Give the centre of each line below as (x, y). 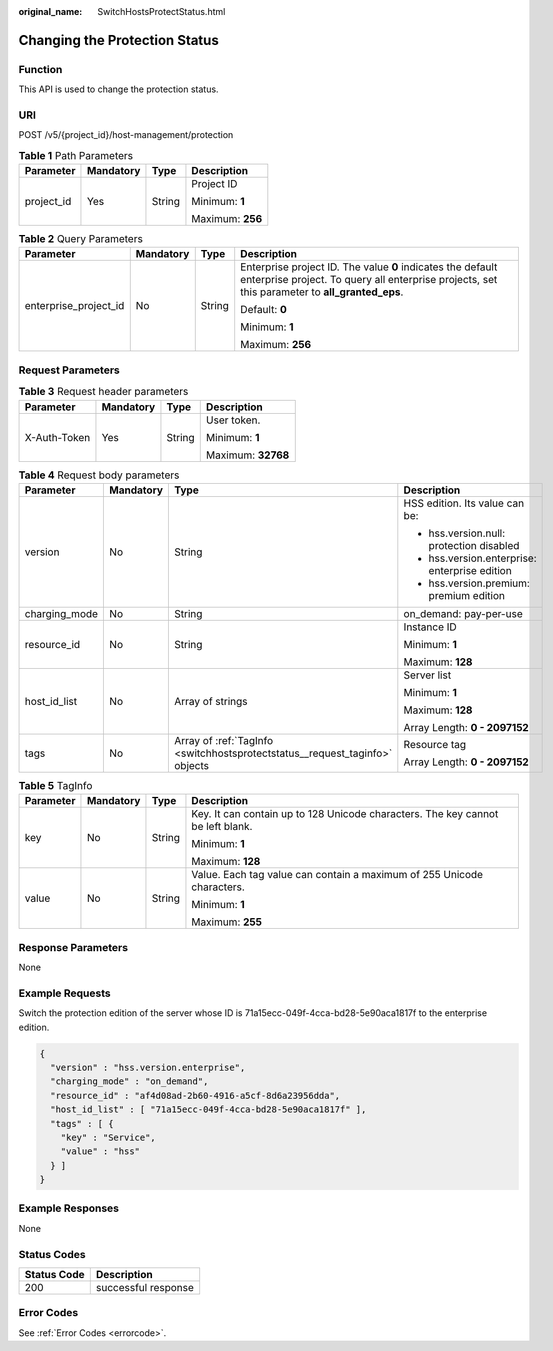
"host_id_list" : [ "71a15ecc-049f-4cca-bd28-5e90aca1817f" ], (208, 1109)
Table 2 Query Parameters (81, 239)
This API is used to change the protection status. (118, 89)
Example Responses (69, 1208)
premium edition (466, 595)
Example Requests (64, 993)
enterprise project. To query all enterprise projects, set (369, 280)
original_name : (50, 11)
